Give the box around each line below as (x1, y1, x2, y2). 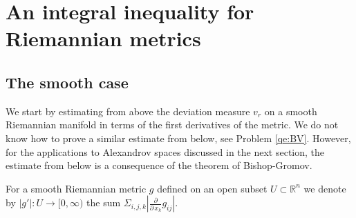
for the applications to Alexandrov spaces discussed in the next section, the (6, 144, 325, 159)
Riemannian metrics (6, 24, 201, 52)
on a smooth (264, 103, 317, 118)
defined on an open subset (157, 181, 268, 195)
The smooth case (6, 71, 129, 92)
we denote (303, 181, 346, 195)
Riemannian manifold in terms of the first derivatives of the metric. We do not (6, 117, 339, 132)
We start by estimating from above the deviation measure (6, 103, 250, 118)
